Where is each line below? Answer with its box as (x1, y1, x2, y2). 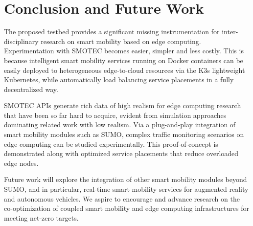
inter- (222, 26, 238, 37)
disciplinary (4, 36, 39, 46)
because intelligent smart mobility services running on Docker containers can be (4, 55, 243, 65)
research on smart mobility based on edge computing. (41, 36, 201, 46)
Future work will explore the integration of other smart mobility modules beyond (4, 174, 247, 184)
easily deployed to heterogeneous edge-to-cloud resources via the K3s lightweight (4, 65, 245, 75)
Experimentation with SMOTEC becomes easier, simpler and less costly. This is (4, 45, 244, 56)
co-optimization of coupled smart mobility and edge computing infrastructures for (4, 203, 249, 213)
